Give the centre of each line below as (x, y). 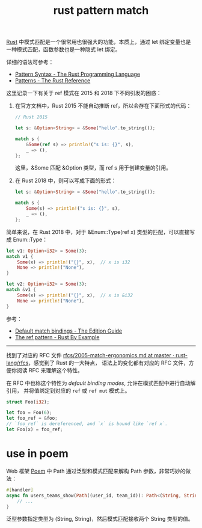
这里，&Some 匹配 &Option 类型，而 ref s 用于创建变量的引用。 (93, 168)
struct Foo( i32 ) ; (28, 402)
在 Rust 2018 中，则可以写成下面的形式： (66, 180)
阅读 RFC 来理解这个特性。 (50, 370)
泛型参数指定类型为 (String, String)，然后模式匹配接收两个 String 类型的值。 (100, 519)
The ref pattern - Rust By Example (57, 337)
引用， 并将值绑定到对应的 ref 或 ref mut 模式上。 (68, 390)
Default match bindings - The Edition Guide (69, 331)
